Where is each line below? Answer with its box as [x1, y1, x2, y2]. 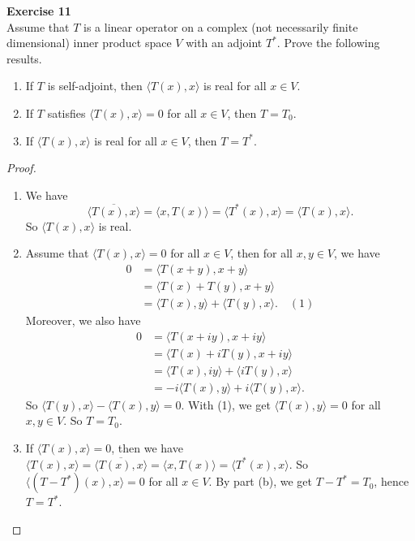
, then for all [230, 245, 293, 262]
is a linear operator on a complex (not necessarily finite [83, 18, 358, 35]
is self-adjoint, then [47, 77, 143, 94]
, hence [374, 473, 409, 490]
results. [6, 50, 42, 67]
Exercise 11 [6, 2, 71, 19]
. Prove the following [276, 34, 380, 51]
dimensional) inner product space [6, 34, 172, 51]
